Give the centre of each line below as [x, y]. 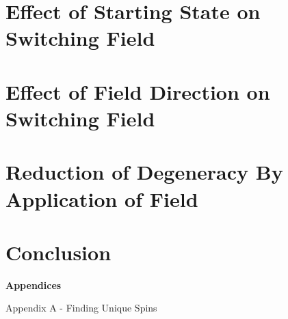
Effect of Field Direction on [138, 91]
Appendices [34, 285]
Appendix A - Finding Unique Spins [81, 308]
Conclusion [58, 252]
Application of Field [102, 198]
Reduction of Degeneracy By [144, 172]
